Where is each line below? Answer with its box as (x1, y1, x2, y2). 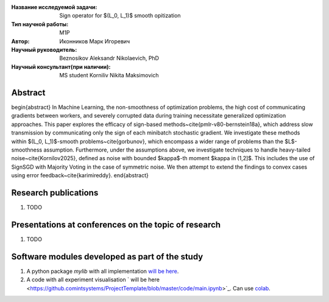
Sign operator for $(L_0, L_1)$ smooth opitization (59, 12, 181, 19)
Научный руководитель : (11, 46, 77, 53)
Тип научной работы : (11, 20, 69, 27)
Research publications (11, 188, 99, 198)
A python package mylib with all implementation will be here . (26, 267, 179, 275)
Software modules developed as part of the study (11, 251, 203, 262)
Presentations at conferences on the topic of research (11, 219, 221, 230)
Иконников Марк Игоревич (59, 37, 130, 45)
